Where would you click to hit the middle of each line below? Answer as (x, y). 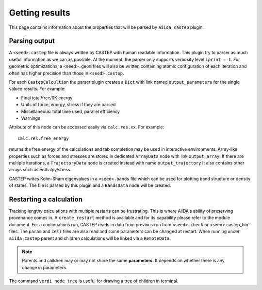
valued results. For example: (37, 89)
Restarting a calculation (46, 199)
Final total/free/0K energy (47, 98)
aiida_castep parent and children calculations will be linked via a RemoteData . (90, 238)
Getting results (40, 13)
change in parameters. (45, 267)
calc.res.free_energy (43, 138)
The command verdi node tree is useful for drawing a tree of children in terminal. (94, 281)
